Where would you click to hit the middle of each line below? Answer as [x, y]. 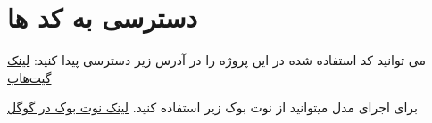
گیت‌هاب [29, 77]
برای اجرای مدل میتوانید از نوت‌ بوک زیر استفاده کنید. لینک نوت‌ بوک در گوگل [212, 107]
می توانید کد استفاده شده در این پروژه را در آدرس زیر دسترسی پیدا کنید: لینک [216, 60]
